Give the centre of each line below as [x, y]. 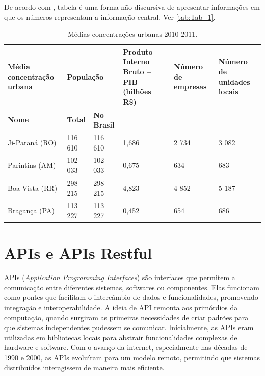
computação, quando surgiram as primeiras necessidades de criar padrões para [126, 317]
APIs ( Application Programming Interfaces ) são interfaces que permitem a [120, 277]
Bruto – [137, 71]
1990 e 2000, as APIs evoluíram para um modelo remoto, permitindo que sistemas [132, 357]
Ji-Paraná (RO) [32, 142]
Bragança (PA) [31, 210]
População [85, 76]
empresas [190, 86]
